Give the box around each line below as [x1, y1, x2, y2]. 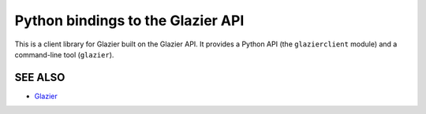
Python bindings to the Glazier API [14, 12, 245, 29]
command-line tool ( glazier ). [14, 50, 114, 59]
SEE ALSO [14, 71, 65, 84]
